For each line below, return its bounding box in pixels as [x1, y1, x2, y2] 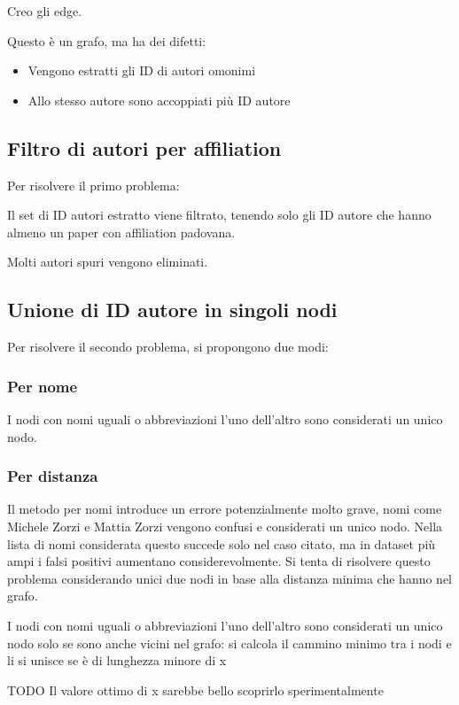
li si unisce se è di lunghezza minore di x [7, 651, 227, 670]
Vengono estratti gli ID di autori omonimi [27, 61, 256, 80]
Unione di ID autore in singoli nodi [7, 296, 338, 323]
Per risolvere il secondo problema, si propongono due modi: [7, 337, 329, 356]
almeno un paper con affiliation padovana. [7, 222, 236, 241]
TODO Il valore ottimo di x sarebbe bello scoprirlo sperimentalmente [7, 680, 384, 699]
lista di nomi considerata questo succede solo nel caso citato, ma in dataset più [7, 534, 436, 553]
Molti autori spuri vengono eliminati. [7, 252, 208, 271]
